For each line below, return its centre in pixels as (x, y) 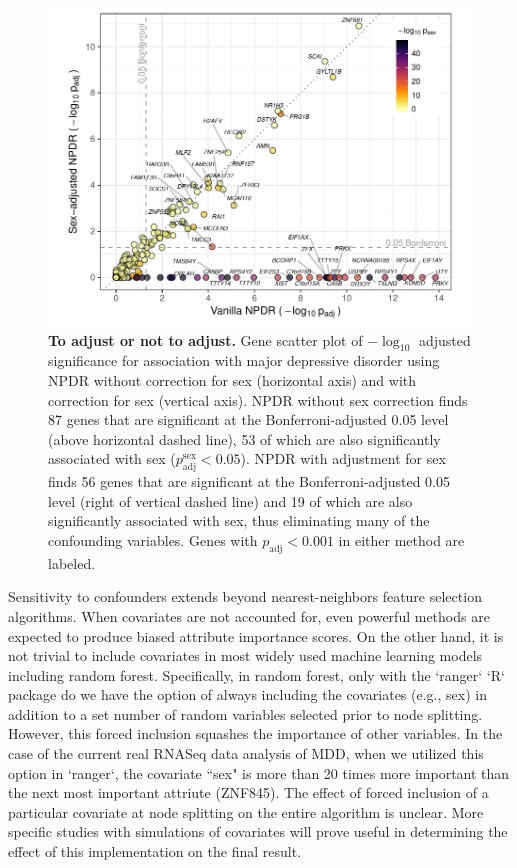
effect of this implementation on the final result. (155, 851)
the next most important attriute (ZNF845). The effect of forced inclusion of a (248, 792)
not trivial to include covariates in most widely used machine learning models (245, 655)
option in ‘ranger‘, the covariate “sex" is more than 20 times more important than (259, 772)
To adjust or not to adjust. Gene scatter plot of (205, 339)
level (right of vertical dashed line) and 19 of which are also (230, 500)
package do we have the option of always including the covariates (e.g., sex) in (247, 694)
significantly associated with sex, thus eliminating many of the (239, 520)
